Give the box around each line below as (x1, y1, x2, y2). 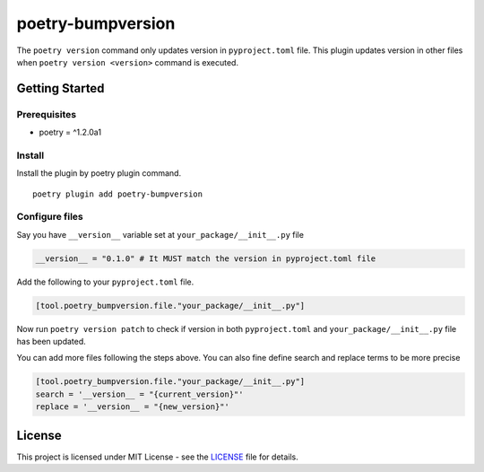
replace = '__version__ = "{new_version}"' (35, 402, 230, 412)
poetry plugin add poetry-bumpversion (32, 188, 203, 199)
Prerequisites (16, 108, 76, 120)
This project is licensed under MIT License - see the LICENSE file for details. (16, 451, 299, 462)
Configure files (16, 211, 84, 223)
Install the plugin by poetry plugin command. (16, 168, 182, 179)
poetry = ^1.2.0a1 (39, 127, 102, 138)
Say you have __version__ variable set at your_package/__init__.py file (16, 229, 305, 240)
